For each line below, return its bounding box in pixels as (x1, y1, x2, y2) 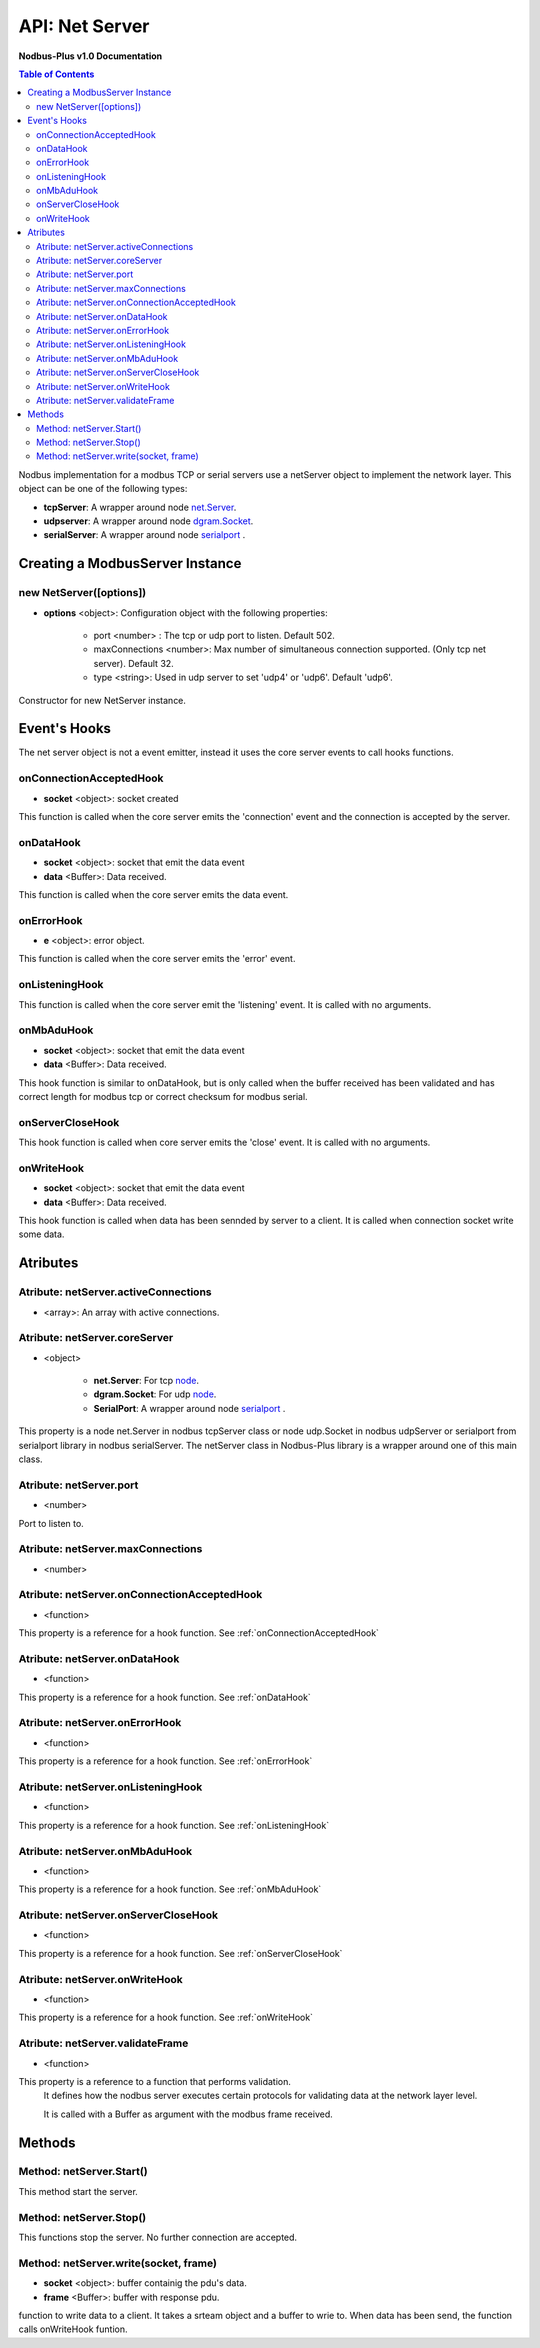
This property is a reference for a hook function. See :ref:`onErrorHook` (18, 1755, 313, 1767)
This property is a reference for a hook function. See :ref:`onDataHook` (18, 1691, 312, 1703)
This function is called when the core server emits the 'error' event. (18, 953, 296, 965)
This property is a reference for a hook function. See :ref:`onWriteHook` (18, 2011, 314, 2024)
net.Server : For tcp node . (93, 1375, 200, 1387)
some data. (18, 1228, 65, 1240)
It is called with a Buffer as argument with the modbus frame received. (43, 2108, 334, 2120)
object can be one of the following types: (18, 483, 188, 495)
